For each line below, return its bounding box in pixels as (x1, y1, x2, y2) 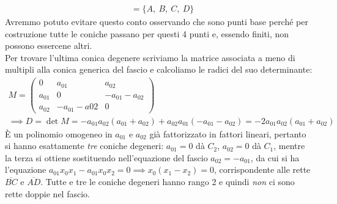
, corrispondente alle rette (214, 163, 311, 176)
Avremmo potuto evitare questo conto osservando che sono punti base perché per (5, 15, 308, 28)
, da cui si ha (250, 151, 300, 164)
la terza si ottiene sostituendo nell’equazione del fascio (5, 151, 208, 164)
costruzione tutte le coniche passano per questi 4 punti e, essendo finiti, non (5, 27, 289, 40)
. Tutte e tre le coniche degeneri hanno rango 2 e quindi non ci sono (40, 175, 295, 188)
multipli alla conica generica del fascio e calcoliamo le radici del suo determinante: (5, 63, 313, 76)
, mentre (273, 139, 305, 152)
